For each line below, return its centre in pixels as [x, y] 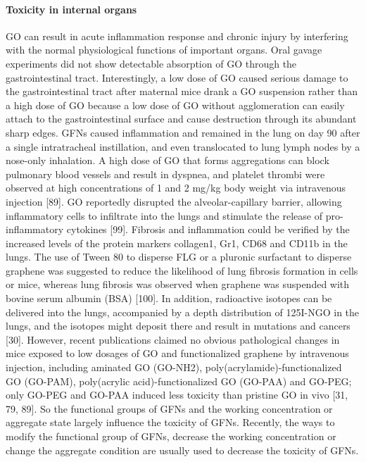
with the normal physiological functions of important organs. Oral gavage [164, 50]
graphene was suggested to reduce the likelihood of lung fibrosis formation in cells [182, 270]
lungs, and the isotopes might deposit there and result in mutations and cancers [178, 326]
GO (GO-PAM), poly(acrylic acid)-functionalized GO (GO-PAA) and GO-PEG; [179, 381]
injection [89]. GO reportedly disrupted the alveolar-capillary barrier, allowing [174, 201]
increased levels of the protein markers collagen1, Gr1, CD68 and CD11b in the [177, 243]
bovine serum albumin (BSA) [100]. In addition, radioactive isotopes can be [169, 298]
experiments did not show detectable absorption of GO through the [151, 63]
